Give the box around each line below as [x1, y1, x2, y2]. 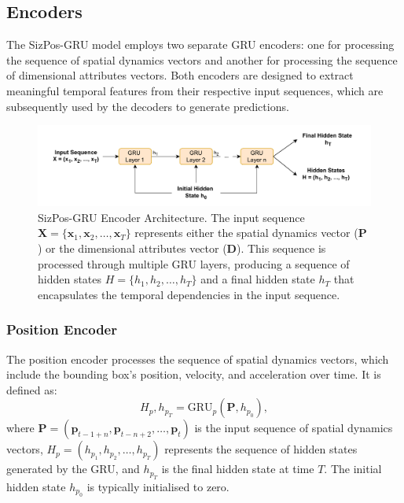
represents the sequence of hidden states [164, 441, 358, 457]
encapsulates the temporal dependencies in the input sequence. [38, 286, 340, 302]
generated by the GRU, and [6, 460, 140, 477]
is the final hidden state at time [161, 460, 314, 477]
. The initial [324, 460, 382, 477]
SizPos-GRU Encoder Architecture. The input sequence [38, 209, 305, 225]
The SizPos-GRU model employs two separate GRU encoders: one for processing [6, 36, 395, 53]
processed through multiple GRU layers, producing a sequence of [38, 255, 350, 272]
